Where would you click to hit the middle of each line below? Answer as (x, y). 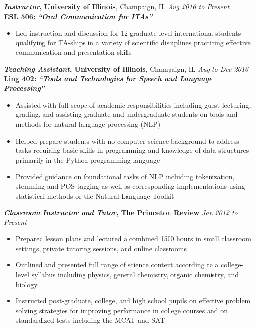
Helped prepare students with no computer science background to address (127, 140)
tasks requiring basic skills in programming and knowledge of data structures (132, 150)
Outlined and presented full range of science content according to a (117, 265)
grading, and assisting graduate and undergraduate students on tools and (127, 114)
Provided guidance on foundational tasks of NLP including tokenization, (125, 176)
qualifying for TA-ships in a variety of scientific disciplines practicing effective (133, 42)
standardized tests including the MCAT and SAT (90, 320)
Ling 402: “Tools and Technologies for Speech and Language (108, 78)
